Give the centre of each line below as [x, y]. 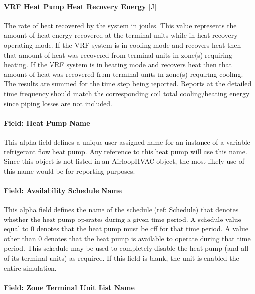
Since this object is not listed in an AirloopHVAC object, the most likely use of [124, 161]
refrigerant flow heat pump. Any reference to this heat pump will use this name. [126, 151]
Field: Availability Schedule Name [63, 190]
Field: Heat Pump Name [47, 122]
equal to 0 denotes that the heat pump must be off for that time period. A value [126, 229]
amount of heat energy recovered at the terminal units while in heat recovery [121, 35]
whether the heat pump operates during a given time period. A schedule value [123, 219]
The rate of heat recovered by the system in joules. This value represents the [120, 25]
